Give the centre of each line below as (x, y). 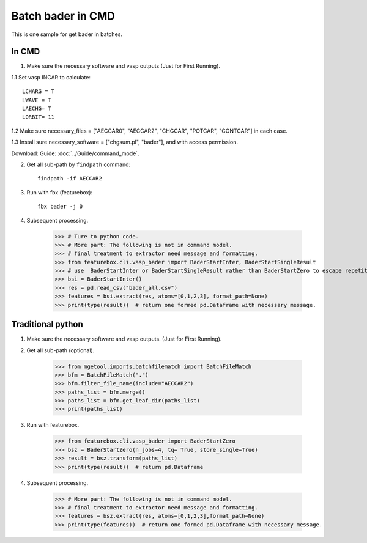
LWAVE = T (37, 100)
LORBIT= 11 (39, 117)
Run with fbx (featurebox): (60, 192)
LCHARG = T (39, 91)
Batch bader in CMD (63, 16)
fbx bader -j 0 (60, 207)
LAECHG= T (37, 109)
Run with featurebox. (53, 425)
